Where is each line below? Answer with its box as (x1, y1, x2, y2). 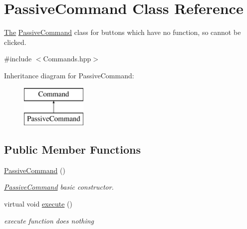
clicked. (4, 36, 26, 47)
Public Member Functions (4, 142, 141, 157)
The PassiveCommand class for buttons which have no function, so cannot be (4, 27, 241, 37)
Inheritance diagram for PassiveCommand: (4, 70, 134, 80)
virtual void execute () (4, 199, 72, 209)
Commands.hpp (43, 53, 91, 64)
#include (4, 53, 32, 64)
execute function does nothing (4, 215, 94, 226)
